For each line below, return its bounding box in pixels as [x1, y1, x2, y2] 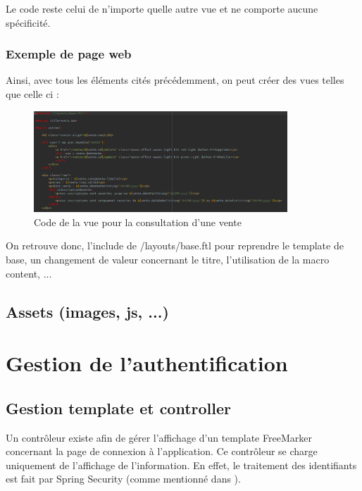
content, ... [6, 266, 52, 280]
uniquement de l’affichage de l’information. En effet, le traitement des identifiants [6, 457, 357, 472]
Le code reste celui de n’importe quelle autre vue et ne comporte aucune [6, 1, 318, 15]
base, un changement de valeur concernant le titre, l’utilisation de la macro [6, 251, 330, 266]
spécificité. [6, 15, 51, 30]
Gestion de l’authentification [6, 349, 288, 378]
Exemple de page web [6, 45, 132, 63]
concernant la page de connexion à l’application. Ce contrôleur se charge [6, 444, 318, 459]
